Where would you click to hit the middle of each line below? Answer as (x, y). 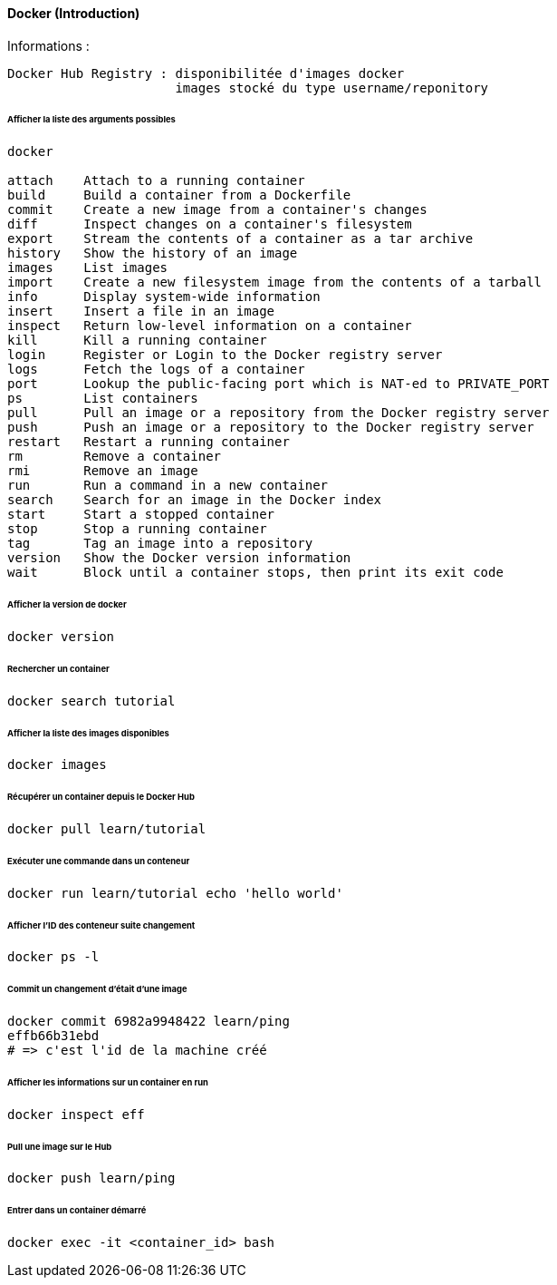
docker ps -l (53, 957)
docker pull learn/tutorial (107, 829)
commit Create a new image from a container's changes (217, 210)
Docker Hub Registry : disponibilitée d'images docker (206, 73)
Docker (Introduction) (74, 13)
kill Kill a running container (137, 341)
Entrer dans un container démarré (77, 1211)
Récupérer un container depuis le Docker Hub (101, 797)
